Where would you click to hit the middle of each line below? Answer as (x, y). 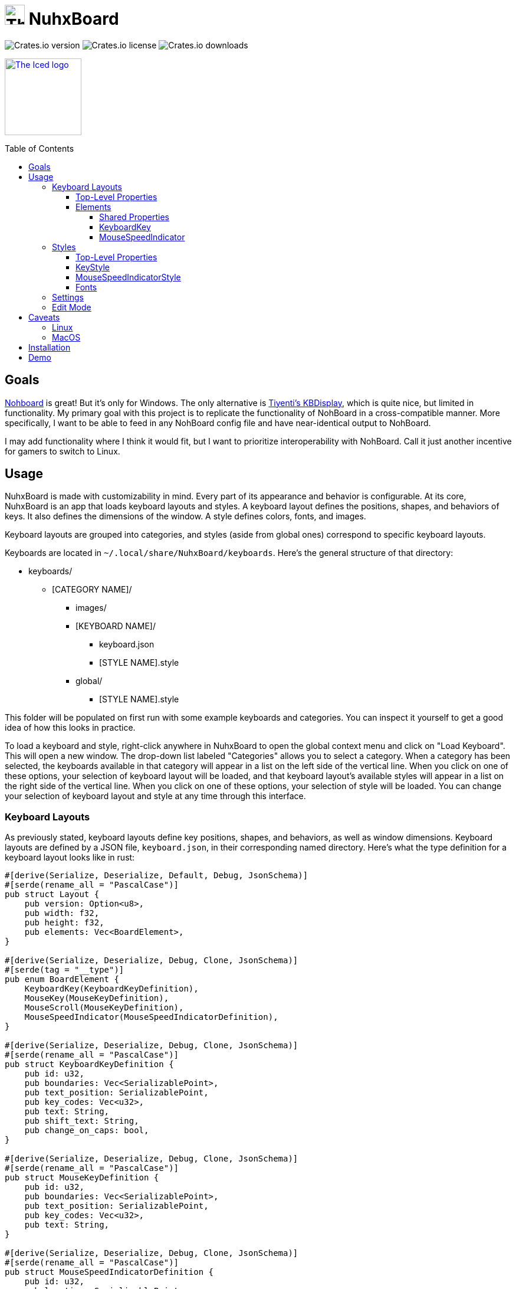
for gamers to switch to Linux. (63, 451)
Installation (50, 347)
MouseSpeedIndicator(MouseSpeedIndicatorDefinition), (151, 1017)
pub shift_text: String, (82, 1121)
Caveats (44, 317)
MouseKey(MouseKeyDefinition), (97, 998)
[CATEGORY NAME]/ (92, 590)
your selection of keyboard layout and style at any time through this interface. (155, 796)
